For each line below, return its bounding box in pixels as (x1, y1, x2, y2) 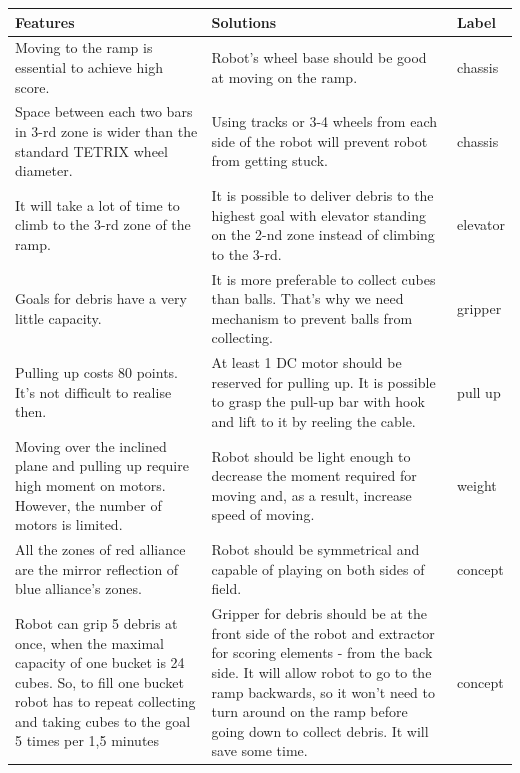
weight (457, 475, 497, 496)
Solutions (211, 11, 277, 32)
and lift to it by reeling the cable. (211, 411, 416, 432)
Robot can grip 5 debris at (15, 612, 178, 633)
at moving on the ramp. (211, 66, 358, 87)
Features (15, 11, 75, 32)
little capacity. (15, 307, 102, 328)
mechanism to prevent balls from (211, 307, 413, 328)
